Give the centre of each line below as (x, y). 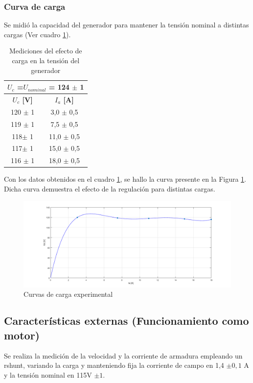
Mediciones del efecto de (46, 51)
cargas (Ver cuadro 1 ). (37, 34)
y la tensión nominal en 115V (48, 374)
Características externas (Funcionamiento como (126, 321)
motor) (22, 335)
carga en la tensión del (46, 60)
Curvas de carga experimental (68, 294)
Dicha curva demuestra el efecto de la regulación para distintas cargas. (110, 188)
